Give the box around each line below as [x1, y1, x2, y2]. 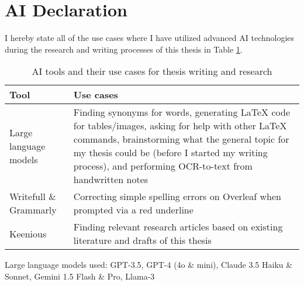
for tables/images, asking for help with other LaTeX [73, 119, 287, 133]
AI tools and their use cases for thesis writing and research [32, 64, 272, 78]
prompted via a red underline [73, 203, 194, 217]
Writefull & [9, 189, 56, 204]
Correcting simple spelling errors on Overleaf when [73, 189, 281, 204]
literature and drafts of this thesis [73, 233, 212, 247]
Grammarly [9, 203, 57, 217]
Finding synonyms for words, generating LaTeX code [73, 105, 290, 119]
